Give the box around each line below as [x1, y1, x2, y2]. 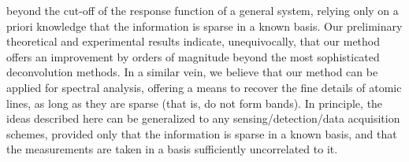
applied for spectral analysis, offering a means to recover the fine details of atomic [6, 79, 402, 95]
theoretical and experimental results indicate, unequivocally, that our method [6, 33, 381, 50]
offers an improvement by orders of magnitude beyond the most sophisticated [6, 48, 380, 64]
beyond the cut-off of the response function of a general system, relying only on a [6, 2, 399, 18]
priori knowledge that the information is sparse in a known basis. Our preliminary [6, 17, 403, 34]
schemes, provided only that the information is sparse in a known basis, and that [6, 125, 397, 142]
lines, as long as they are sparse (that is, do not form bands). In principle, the [6, 94, 383, 111]
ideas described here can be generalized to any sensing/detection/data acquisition [6, 110, 400, 127]
